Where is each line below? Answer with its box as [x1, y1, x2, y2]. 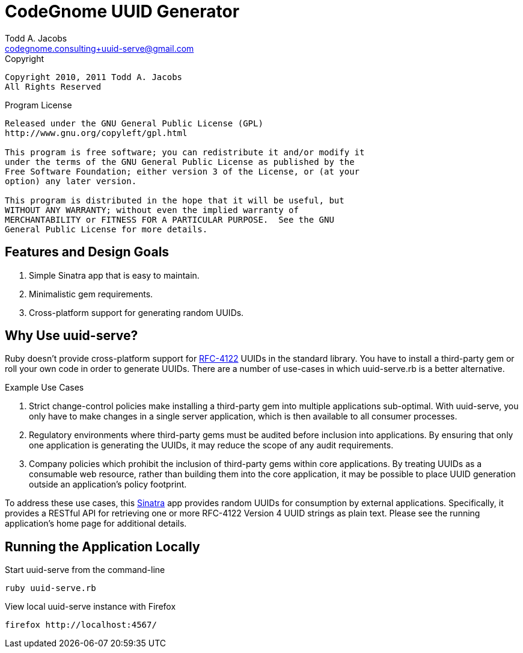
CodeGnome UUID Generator [5, 1, 240, 22]
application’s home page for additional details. [5, 518, 187, 529]
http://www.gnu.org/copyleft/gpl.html [5, 128, 188, 138]
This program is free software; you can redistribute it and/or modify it [5, 147, 365, 157]
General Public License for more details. [5, 224, 208, 234]
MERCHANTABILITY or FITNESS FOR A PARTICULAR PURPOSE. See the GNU [5, 214, 334, 224]
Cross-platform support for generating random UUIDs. [29, 307, 244, 318]
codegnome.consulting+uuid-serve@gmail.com [5, 43, 194, 54]
